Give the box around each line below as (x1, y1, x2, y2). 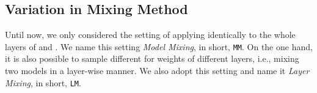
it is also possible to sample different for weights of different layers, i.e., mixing (5, 52, 299, 65)
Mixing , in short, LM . (5, 76, 81, 89)
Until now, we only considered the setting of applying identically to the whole (5, 28, 296, 41)
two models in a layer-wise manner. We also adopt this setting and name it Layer (5, 64, 310, 77)
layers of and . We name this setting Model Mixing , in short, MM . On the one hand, (5, 40, 313, 53)
